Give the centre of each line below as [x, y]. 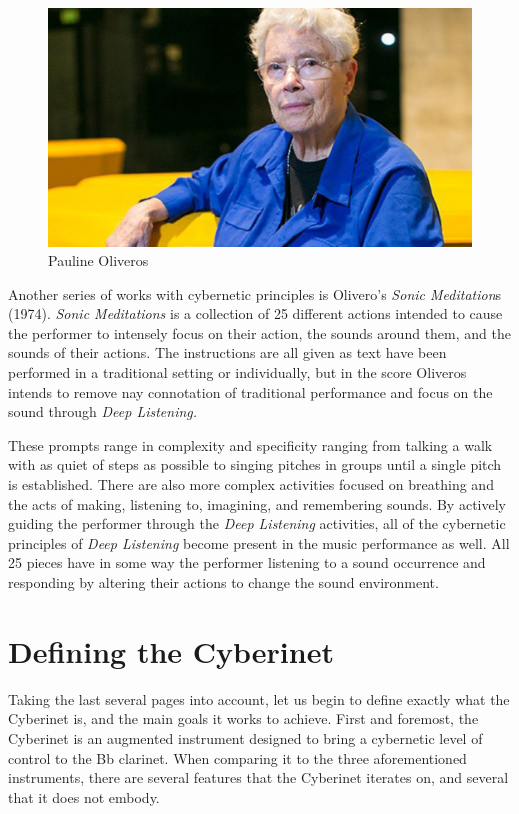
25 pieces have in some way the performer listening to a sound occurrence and [247, 562]
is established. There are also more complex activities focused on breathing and [251, 484]
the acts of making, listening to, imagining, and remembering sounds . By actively [257, 503]
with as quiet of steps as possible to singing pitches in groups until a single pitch [255, 464]
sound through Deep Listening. [103, 411]
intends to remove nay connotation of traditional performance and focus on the [250, 391]
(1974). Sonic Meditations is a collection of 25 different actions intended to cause [255, 313]
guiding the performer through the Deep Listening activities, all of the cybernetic [257, 523]
